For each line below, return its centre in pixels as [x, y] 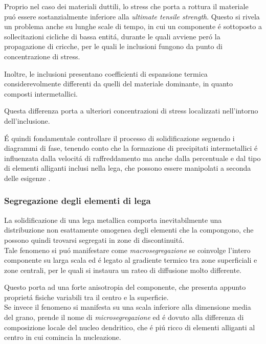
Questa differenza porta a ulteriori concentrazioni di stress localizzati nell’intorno [131, 111]
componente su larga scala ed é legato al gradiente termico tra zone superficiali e [131, 260]
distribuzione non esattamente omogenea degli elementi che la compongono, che [129, 230]
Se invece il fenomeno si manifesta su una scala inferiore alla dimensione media [128, 307]
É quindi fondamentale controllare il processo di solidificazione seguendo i [119, 138]
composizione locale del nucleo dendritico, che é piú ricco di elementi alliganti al [130, 327]
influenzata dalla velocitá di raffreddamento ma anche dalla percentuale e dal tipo [132, 158]
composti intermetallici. [41, 93]
